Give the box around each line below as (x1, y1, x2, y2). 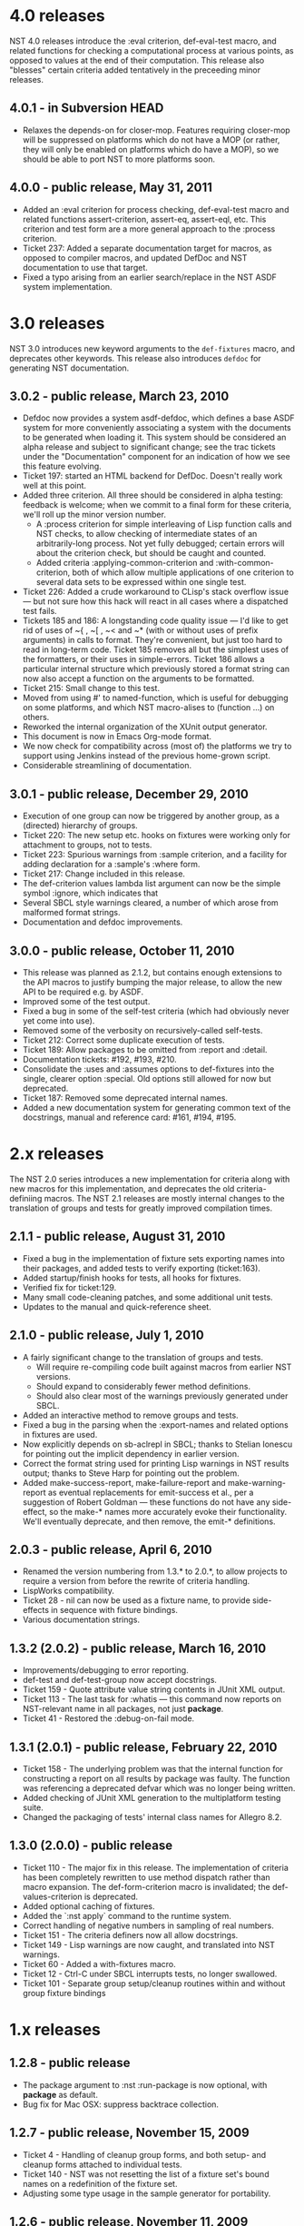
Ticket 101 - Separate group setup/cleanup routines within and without (22, 1977, 286, 1989)
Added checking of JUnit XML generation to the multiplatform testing (22, 1792, 281, 1803)
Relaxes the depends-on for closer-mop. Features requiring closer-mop (22, 124, 290, 135)
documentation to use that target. (22, 262, 148, 272)
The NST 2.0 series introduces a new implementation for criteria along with (9, 1173, 290, 1184)
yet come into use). (22, 1014, 95, 1026)
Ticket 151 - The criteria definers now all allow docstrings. (22, 1929, 239, 1940)
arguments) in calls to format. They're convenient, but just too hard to (22, 635, 283, 646)
